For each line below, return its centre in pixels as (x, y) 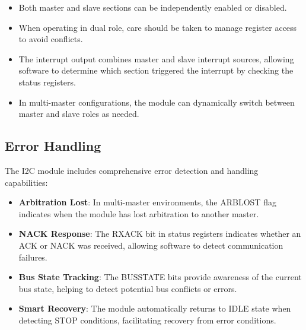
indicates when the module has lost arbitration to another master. (139, 213)
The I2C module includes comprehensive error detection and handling (132, 170)
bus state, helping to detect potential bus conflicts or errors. (128, 288)
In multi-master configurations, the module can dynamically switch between (157, 102)
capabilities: (26, 182)
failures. (33, 257)
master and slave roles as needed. (79, 114)
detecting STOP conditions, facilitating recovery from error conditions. (147, 320)
